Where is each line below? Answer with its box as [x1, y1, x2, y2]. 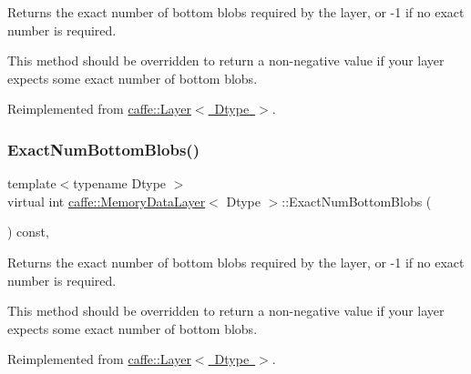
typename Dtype [73, 174, 167, 193]
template [7, 174, 56, 193]
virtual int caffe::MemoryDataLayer [7, 191, 206, 210]
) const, [7, 222, 49, 241]
